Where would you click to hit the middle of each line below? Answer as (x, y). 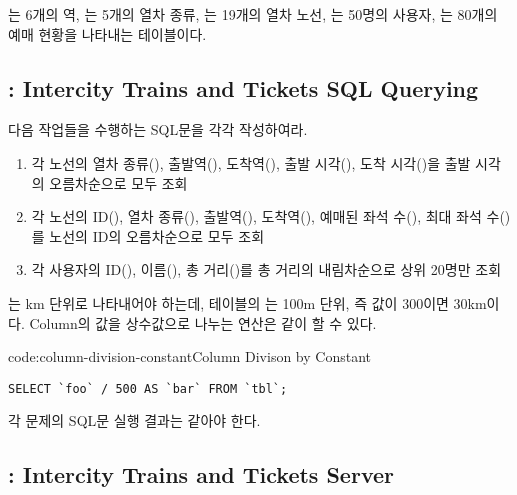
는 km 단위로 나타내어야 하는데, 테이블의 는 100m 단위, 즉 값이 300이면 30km (247, 302)
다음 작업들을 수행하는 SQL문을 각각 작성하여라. (158, 129)
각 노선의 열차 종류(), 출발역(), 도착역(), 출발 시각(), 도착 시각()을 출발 (251, 162)
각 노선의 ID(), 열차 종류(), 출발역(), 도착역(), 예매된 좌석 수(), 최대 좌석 (256, 216)
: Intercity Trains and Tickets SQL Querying (243, 87)
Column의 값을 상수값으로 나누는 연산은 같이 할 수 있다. (203, 322)
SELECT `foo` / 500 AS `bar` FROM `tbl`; (148, 388)
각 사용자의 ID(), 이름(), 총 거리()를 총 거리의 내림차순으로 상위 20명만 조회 (266, 269)
